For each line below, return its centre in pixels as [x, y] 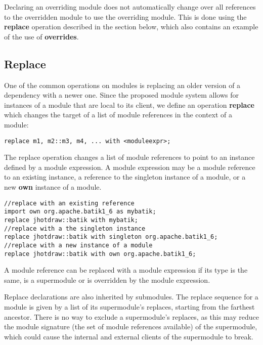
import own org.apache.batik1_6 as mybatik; [80, 212]
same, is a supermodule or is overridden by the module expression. [107, 279]
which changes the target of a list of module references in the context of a [118, 115]
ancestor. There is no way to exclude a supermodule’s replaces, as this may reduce [131, 316]
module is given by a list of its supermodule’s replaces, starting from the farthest [129, 306]
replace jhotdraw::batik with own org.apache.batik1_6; [100, 254]
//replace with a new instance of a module [78, 245]
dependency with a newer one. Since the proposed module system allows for [121, 95]
